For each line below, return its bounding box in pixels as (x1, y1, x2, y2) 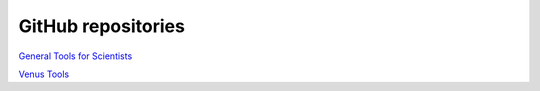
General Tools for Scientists (18, 50, 133, 62)
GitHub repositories (18, 15, 185, 37)
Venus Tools (18, 68, 70, 80)
